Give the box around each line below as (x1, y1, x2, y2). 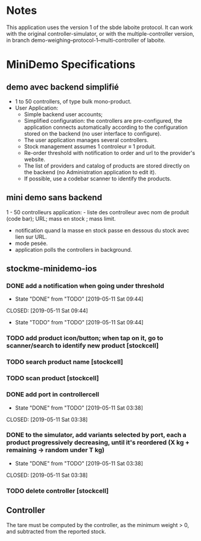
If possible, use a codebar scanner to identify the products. (24, 175, 172, 182)
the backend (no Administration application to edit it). (24, 168, 157, 175)
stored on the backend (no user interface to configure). (24, 130, 162, 137)
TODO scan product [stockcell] (6, 374, 100, 382)
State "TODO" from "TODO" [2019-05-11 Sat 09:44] (14, 319, 144, 326)
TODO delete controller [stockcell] (6, 487, 109, 495)
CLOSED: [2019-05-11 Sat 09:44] (6, 307, 89, 315)
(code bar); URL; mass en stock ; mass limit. (6, 215, 116, 222)
